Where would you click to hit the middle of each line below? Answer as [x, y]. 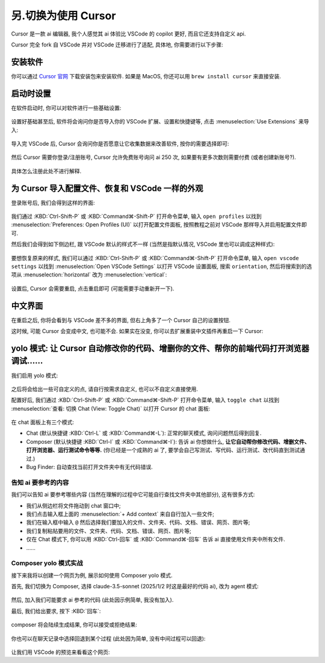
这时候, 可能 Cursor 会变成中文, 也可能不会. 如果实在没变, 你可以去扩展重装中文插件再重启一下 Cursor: [137, 331]
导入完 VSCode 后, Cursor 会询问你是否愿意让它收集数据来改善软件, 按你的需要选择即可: [120, 143]
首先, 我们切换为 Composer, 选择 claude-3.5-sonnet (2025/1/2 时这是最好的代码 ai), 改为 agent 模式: [135, 587]
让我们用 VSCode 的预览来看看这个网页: [60, 652]
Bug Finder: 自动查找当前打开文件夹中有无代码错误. [89, 467]
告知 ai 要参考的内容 [40, 482]
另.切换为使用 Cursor [63, 16]
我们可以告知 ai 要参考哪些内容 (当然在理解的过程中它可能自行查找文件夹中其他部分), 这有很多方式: [133, 494]
